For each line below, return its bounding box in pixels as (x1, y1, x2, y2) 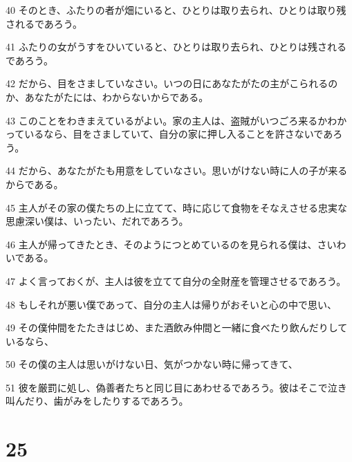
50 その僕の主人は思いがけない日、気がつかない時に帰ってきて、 (6, 357, 298, 371)
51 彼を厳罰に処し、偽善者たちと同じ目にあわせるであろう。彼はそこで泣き (6, 380, 347, 394)
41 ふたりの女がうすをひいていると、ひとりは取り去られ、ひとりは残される (6, 39, 346, 54)
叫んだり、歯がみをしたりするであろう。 (6, 394, 189, 408)
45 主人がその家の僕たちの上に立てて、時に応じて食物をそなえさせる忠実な (6, 200, 347, 214)
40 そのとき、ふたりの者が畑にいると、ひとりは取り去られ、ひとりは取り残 (6, 3, 346, 17)
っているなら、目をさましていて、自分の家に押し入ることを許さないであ (6, 127, 333, 141)
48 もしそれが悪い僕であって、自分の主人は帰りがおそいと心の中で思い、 (6, 297, 337, 311)
